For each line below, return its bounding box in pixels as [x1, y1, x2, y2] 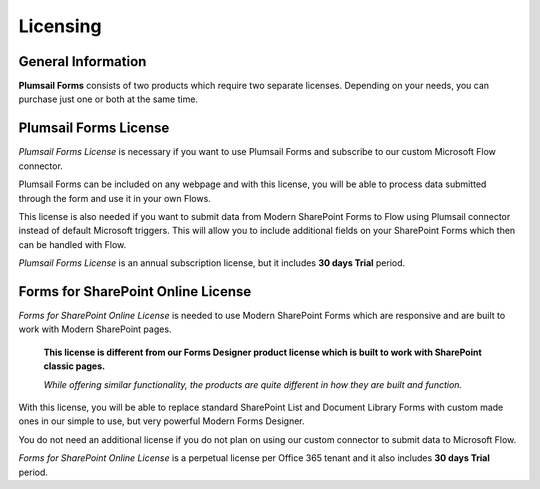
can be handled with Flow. [18, 238, 127, 250]
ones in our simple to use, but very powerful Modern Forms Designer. [18, 415, 305, 427]
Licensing [18, 15, 102, 37]
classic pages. [43, 360, 105, 372]
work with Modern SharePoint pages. [18, 323, 172, 335]
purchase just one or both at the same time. [18, 93, 199, 105]
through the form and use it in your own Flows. [18, 192, 212, 204]
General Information [18, 53, 147, 70]
